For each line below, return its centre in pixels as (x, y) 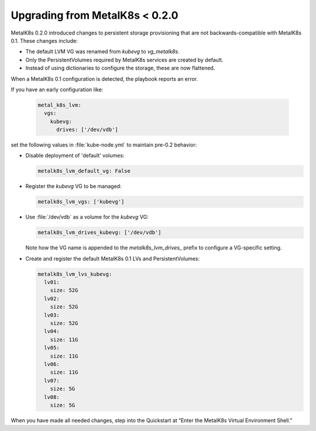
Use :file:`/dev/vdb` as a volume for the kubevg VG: (87, 217)
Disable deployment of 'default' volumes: (75, 156)
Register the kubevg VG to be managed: (74, 186)
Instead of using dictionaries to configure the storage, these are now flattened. (120, 68)
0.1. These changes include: (44, 40)
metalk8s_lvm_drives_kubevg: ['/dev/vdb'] (99, 232)
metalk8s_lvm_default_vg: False (84, 171)
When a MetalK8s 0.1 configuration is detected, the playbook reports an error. (104, 78)
